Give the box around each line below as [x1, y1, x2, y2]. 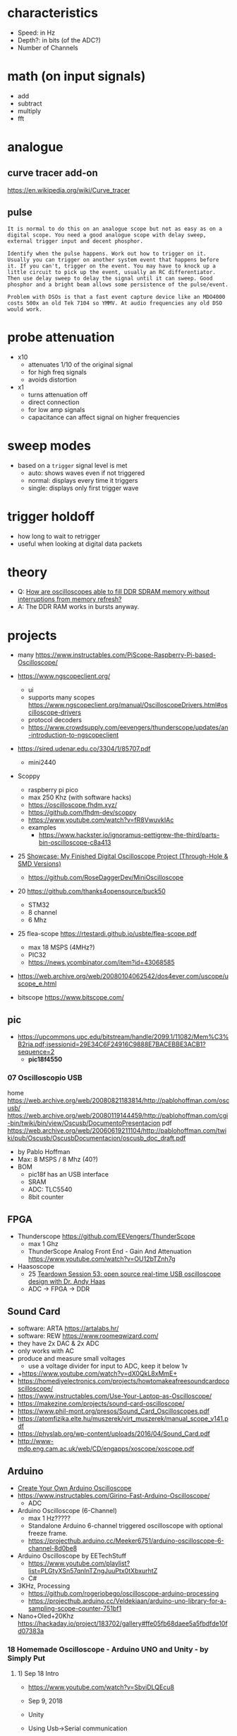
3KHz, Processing [17, 1581, 71, 1590]
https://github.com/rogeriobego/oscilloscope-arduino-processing [28, 1589, 219, 1597]
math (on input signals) [7, 69, 146, 84]
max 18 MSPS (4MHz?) [28, 943, 95, 952]
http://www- [17, 1437, 54, 1446]
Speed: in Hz [17, 28, 55, 37]
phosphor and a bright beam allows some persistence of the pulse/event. [7, 281, 229, 288]
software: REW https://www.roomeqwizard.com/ [17, 1332, 159, 1340]
